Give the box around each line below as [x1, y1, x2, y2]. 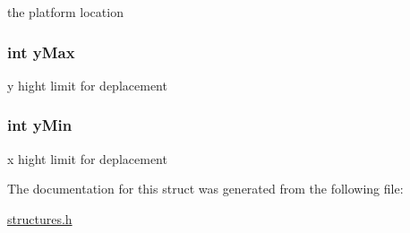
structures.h [7, 209, 73, 228]
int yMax [7, 40, 75, 63]
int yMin [7, 114, 73, 136]
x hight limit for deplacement [7, 149, 167, 168]
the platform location [7, 3, 124, 21]
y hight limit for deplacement [7, 75, 167, 94]
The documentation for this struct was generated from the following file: [7, 179, 404, 198]
